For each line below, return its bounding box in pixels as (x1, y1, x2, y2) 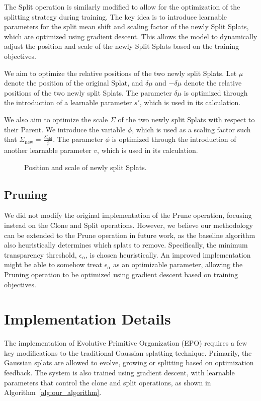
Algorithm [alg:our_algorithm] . (4, 387, 102, 397)
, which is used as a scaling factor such (132, 124, 251, 134)
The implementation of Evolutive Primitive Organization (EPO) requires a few (4, 338, 247, 348)
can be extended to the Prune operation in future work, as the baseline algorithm (4, 229, 255, 240)
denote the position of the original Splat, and (4, 77, 143, 88)
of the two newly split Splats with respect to (118, 114, 255, 124)
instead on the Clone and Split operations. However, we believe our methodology (4, 219, 253, 230)
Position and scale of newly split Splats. (24, 162, 147, 172)
